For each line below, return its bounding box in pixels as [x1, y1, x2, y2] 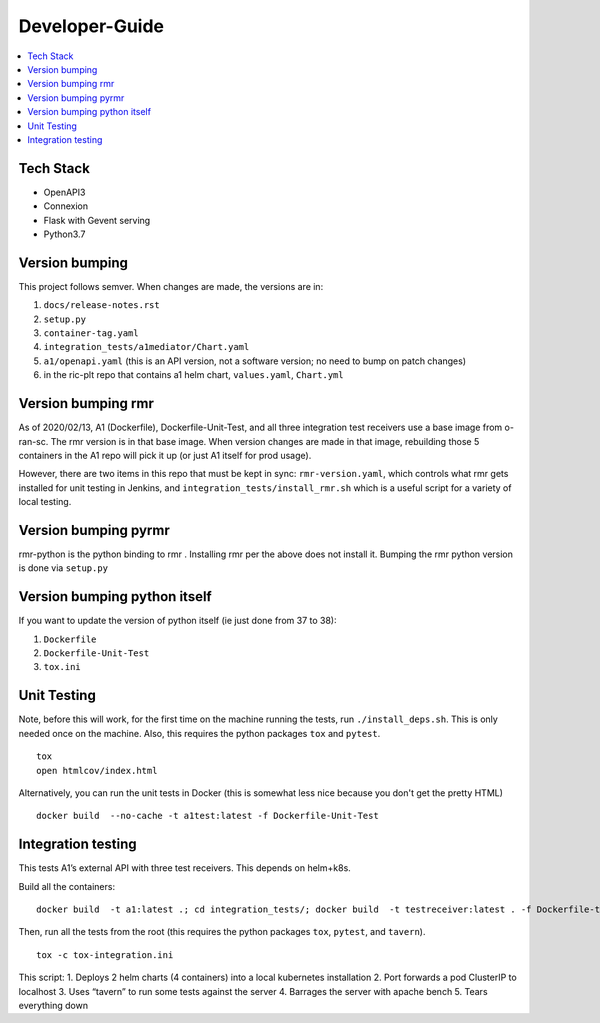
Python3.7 [43, 228, 86, 240]
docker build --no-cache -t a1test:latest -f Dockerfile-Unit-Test [36, 810, 379, 822]
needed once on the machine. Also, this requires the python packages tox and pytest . [18, 727, 381, 739]
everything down [18, 999, 89, 1011]
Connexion [43, 200, 89, 212]
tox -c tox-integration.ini [36, 949, 174, 960]
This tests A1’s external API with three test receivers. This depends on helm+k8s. [18, 862, 352, 874]
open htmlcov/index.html [36, 765, 158, 776]
